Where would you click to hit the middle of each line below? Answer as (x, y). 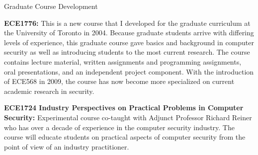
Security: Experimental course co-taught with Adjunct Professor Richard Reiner (128, 117)
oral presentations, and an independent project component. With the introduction (129, 71)
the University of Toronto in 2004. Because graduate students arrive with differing (129, 33)
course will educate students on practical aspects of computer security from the (125, 137)
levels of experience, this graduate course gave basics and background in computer (129, 42)
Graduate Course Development (51, 6)
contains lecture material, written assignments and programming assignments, (123, 61)
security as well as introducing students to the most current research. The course (127, 52)
